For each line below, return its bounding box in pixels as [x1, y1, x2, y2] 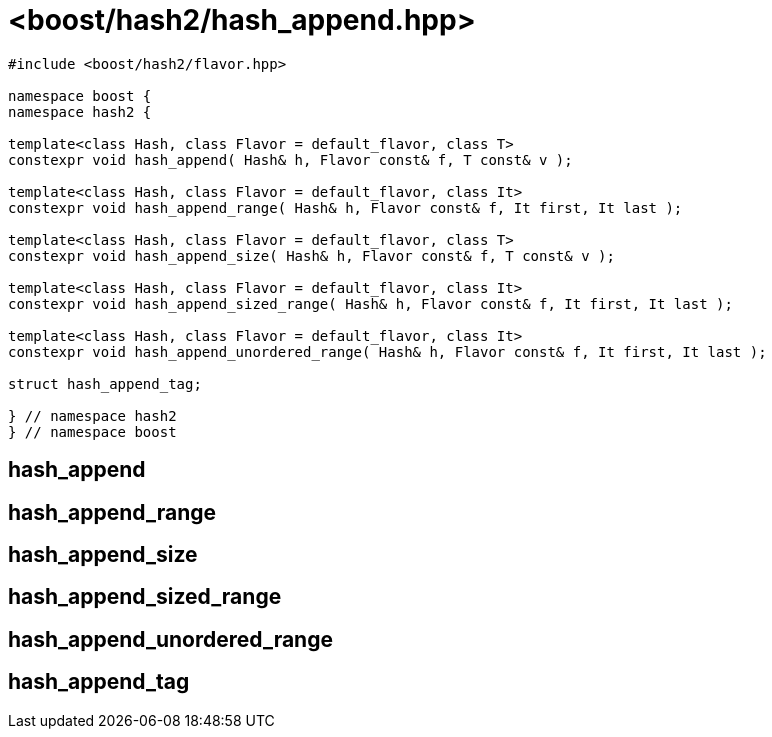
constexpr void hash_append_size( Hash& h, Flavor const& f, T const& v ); [8, 247, 615, 264]
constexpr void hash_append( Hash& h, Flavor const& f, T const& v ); [8, 151, 573, 168]
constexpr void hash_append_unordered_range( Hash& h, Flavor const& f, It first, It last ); [8, 343, 767, 360]
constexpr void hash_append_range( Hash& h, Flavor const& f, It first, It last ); [8, 199, 683, 216]
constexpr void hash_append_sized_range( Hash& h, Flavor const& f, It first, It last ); [8, 295, 733, 312]
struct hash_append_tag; [8, 375, 202, 392]
